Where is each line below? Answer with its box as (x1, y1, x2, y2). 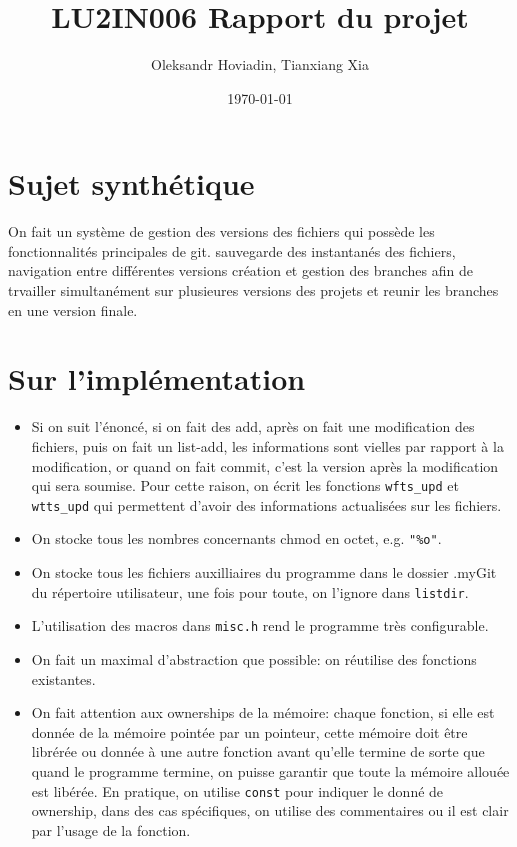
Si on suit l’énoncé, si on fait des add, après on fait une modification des (31, 416, 475, 437)
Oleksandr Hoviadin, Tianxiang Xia (151, 54, 369, 75)
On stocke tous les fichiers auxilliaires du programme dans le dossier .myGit (31, 562, 497, 583)
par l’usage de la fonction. (31, 819, 191, 840)
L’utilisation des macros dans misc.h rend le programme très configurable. (31, 615, 489, 636)
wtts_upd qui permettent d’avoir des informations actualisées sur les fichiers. (31, 494, 502, 515)
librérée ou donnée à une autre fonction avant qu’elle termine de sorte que (31, 741, 485, 762)
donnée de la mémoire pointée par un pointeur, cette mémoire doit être (31, 721, 468, 742)
